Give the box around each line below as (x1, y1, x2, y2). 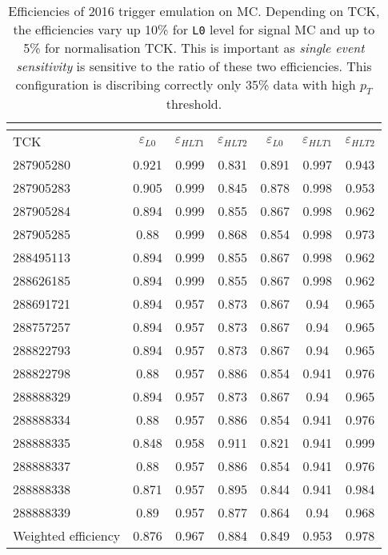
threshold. (166, 94, 222, 114)
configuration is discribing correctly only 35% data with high (15, 75, 356, 94)
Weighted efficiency (13, 526, 121, 545)
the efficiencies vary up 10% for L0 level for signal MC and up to (13, 20, 375, 38)
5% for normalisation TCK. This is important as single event (23, 38, 365, 57)
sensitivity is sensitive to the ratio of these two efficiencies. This (16, 57, 372, 75)
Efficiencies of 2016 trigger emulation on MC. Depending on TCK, (8, 2, 380, 20)
